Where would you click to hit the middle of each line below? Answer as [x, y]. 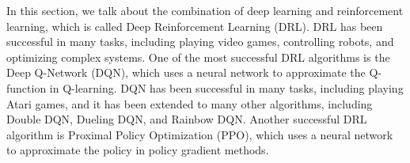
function [27, 87]
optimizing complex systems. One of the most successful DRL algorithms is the [198, 57]
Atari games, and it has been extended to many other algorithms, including [190, 103]
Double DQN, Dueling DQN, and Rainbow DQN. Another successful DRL [187, 119]
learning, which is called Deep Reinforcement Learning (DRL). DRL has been [195, 26]
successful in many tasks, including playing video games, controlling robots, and [200, 42]
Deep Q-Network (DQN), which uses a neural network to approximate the [186, 72]
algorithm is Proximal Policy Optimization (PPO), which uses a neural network [200, 134]
